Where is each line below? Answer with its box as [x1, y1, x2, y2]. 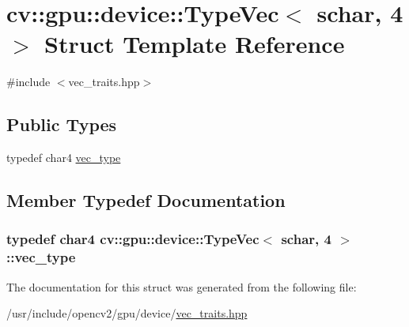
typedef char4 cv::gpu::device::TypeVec [6, 229, 259, 249]
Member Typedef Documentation [6, 188, 286, 212]
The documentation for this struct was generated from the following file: [6, 278, 357, 295]
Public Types [6, 112, 117, 137]
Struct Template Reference [44, 28, 345, 60]
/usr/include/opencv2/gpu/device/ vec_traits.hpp [6, 305, 248, 321]
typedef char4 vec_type [6, 149, 121, 166]
